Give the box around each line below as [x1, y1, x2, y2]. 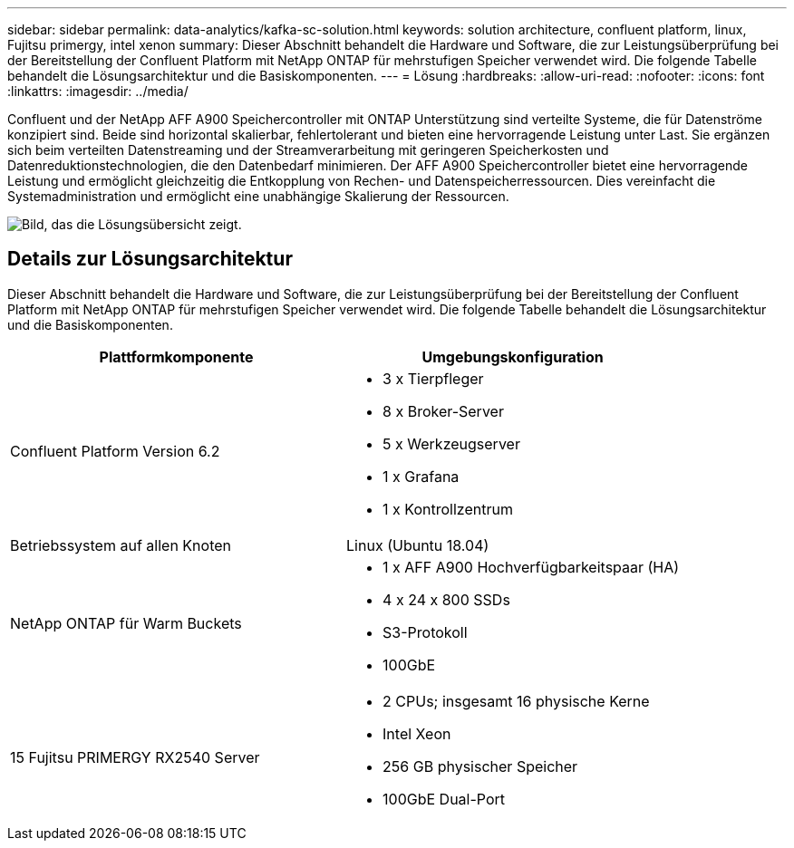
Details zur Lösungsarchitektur [7, 247, 293, 271]
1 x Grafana [382, 467, 460, 486]
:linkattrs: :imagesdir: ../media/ [7, 83, 189, 99]
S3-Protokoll [382, 622, 468, 641]
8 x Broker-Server [382, 401, 504, 420]
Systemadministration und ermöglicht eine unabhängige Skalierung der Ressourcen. [7, 188, 509, 204]
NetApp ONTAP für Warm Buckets [10, 613, 242, 632]
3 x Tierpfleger [382, 369, 484, 388]
